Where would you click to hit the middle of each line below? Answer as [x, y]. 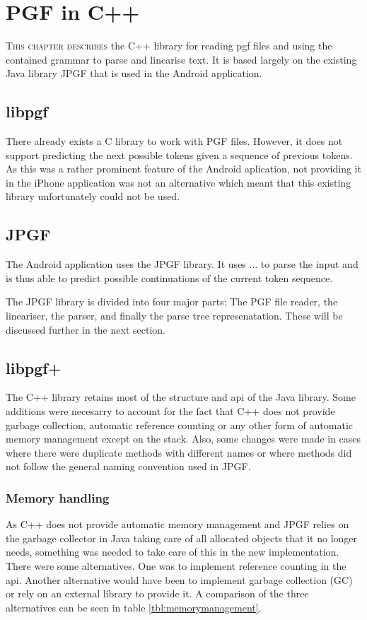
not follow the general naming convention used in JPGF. [128, 466]
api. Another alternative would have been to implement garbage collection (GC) [179, 579]
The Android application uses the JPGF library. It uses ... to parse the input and [182, 264]
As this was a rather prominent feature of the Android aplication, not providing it [183, 169]
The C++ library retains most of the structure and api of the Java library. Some [181, 397]
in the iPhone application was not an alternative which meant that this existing [179, 182]
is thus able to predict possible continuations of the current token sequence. [169, 277]
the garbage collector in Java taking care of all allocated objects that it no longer [182, 538]
